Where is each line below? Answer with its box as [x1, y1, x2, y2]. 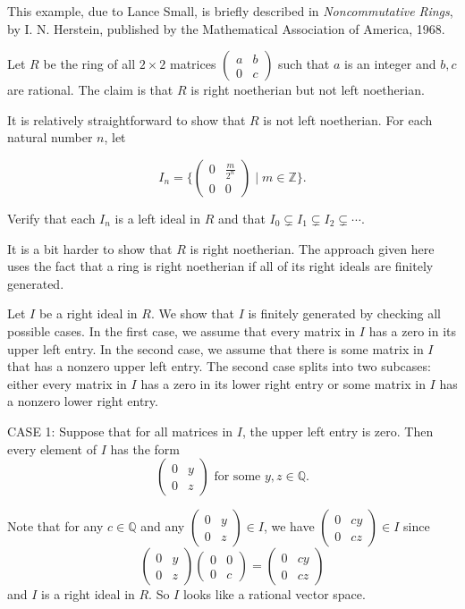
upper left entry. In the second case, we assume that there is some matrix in [7, 339, 424, 358]
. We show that [150, 304, 234, 323]
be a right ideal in [38, 304, 138, 323]
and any [140, 517, 185, 536]
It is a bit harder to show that [7, 239, 173, 258]
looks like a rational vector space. [182, 585, 366, 604]
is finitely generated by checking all [248, 304, 442, 323]
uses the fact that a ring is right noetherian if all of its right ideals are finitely [7, 257, 434, 275]
